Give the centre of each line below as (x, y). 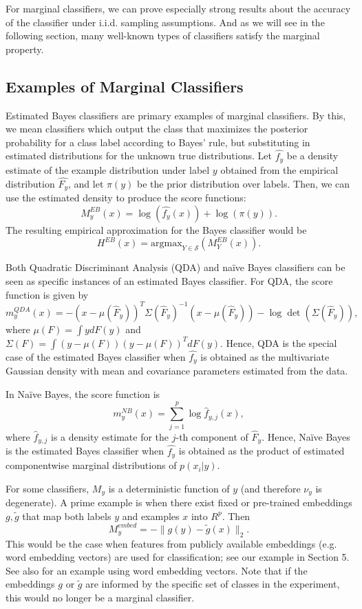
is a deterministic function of (169, 488)
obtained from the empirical (279, 170)
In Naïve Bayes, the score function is (83, 394)
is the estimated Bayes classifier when (85, 451)
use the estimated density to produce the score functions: (126, 198)
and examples (151, 516)
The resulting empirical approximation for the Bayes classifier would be (156, 229)
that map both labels (67, 516)
